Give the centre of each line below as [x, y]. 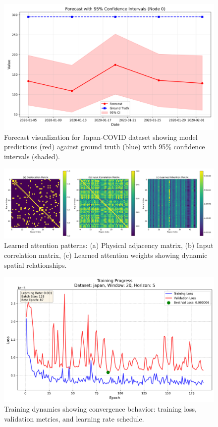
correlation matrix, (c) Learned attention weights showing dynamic [106, 255]
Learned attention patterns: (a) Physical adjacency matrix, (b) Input [109, 245]
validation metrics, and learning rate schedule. [74, 418]
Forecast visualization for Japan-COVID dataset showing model [101, 137]
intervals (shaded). [32, 156]
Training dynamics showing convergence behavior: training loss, [100, 408]
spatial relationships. [35, 265]
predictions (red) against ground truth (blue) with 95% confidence [105, 147]
